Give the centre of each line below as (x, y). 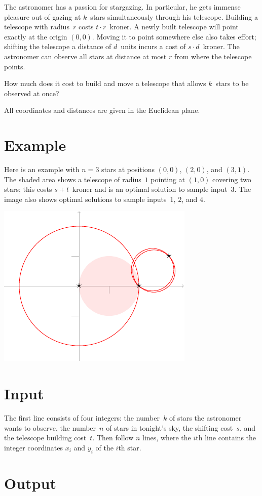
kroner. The (221, 46)
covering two (232, 179)
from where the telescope (213, 56)
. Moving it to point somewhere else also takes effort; (174, 36)
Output (30, 483)
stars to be (232, 83)
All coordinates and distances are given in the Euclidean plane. (102, 110)
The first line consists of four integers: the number (82, 418)
